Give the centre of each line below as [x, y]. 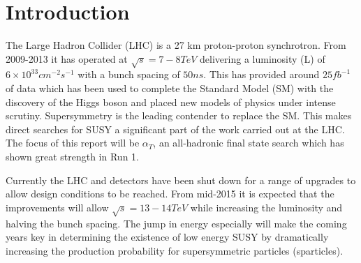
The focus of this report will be [73, 143]
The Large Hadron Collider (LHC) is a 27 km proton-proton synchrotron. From [176, 45]
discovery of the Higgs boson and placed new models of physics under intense [171, 102]
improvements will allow [57, 207]
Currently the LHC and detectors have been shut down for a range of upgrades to [181, 180]
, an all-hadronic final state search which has [249, 143]
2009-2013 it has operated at [67, 58]
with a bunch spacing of [129, 74]
